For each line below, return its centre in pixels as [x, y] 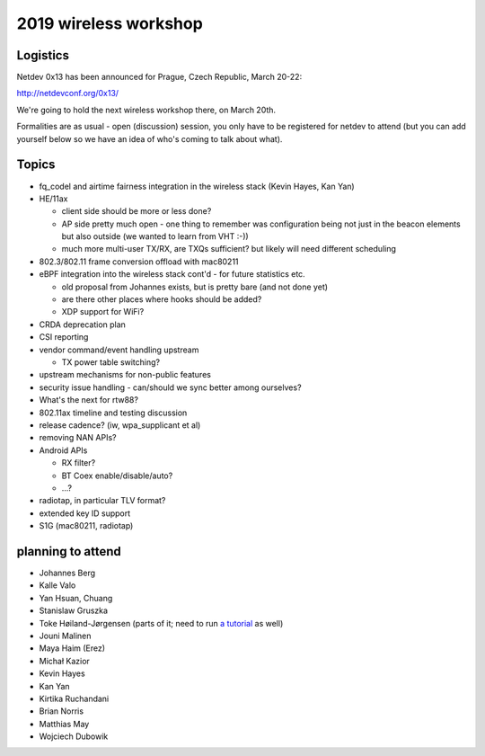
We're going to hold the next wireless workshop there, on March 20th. [146, 110]
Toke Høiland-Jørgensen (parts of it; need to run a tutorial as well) [161, 623]
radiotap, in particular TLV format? [102, 501]
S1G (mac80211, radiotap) [86, 526]
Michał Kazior [64, 661]
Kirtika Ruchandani [74, 698]
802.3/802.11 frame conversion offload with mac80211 [139, 262]
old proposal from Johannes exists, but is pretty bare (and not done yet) [194, 287]
